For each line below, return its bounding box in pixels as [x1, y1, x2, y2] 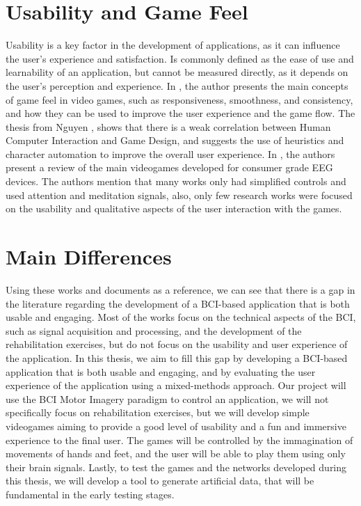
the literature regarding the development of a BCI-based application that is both [6, 296, 350, 310]
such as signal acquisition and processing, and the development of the [6, 323, 302, 338]
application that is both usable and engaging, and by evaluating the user [6, 364, 316, 379]
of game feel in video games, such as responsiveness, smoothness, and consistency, [6, 92, 353, 106]
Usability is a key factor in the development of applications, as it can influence [6, 38, 340, 52]
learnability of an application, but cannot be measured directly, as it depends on [6, 65, 348, 79]
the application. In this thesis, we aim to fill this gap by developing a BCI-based [6, 350, 348, 365]
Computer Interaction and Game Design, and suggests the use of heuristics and [6, 133, 344, 148]
